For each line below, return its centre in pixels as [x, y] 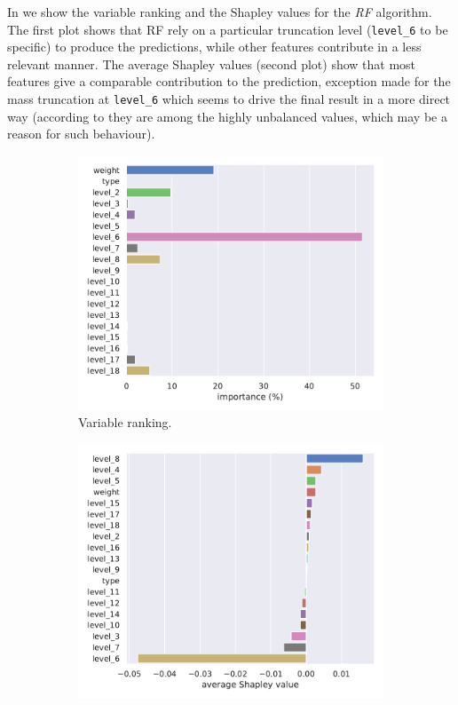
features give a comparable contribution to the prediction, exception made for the [229, 81]
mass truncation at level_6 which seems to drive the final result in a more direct [229, 99]
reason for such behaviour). [81, 134]
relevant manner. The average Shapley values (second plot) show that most [212, 63]
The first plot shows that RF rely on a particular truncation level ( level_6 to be [228, 29]
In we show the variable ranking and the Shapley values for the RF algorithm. [220, 12]
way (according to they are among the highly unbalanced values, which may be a [227, 116]
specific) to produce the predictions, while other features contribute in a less [214, 47]
